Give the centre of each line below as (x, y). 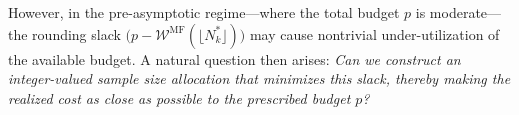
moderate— (465, 12)
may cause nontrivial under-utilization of (374, 33)
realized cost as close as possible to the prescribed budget (179, 97)
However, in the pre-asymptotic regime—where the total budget (204, 12)
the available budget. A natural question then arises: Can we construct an (234, 58)
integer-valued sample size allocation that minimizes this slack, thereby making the (259, 78)
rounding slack (76, 33)
